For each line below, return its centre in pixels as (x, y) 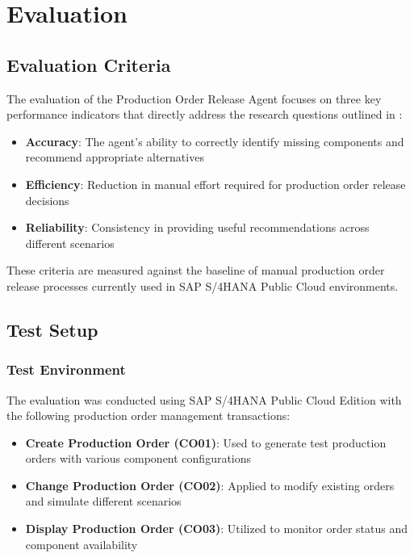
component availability (82, 544)
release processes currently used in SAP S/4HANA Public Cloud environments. (203, 285)
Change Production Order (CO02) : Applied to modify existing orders (210, 485)
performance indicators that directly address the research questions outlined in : (205, 114)
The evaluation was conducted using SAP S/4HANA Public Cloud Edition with (204, 399)
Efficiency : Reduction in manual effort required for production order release (215, 184)
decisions (47, 200)
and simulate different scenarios (103, 501)
